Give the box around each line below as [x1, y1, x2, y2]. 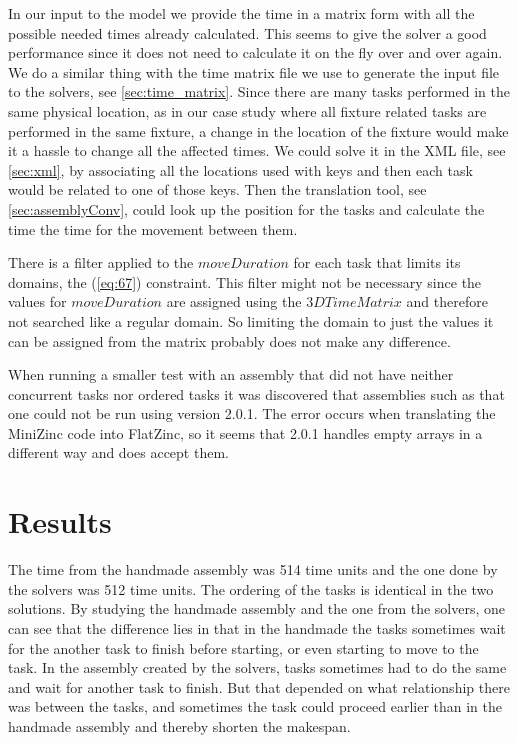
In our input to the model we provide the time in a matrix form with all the [8, 3, 475, 23]
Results [8, 501, 112, 542]
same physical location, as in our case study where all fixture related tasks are [8, 100, 487, 121]
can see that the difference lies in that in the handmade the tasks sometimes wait [8, 617, 506, 638]
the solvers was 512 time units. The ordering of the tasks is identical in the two [8, 578, 494, 599]
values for [8, 291, 67, 312]
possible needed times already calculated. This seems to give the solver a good [8, 22, 487, 43]
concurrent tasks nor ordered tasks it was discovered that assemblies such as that [8, 383, 505, 404]
